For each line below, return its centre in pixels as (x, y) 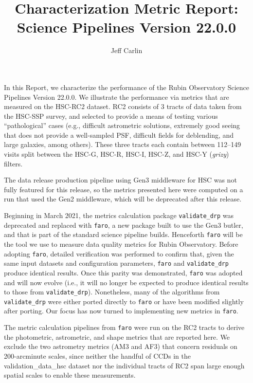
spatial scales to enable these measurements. (70, 375)
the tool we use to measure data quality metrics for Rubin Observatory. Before (121, 244)
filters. (13, 163)
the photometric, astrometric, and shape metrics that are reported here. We (117, 337)
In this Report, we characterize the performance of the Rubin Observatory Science (127, 87)
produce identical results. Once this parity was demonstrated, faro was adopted (123, 272)
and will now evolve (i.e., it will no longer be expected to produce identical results (126, 282)
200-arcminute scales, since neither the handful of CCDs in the (98, 356)
